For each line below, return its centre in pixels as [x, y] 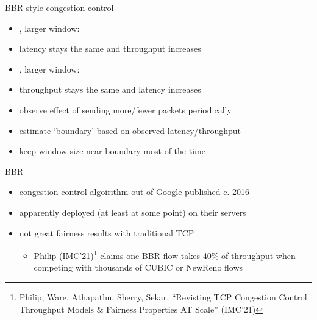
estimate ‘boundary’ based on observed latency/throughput [130, 130]
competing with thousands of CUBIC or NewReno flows [138, 267]
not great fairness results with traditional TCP [107, 233]
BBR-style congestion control [59, 7]
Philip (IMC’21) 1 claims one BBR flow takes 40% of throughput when [165, 254]
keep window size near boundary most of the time [112, 151]
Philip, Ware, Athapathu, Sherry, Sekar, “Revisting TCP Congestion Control [163, 297]
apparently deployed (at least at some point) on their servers [133, 212]
